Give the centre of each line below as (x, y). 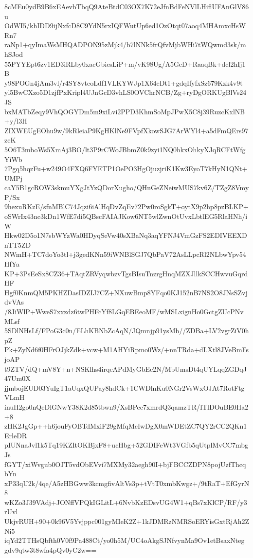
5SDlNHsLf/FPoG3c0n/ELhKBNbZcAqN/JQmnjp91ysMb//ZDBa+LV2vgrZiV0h (127, 331)
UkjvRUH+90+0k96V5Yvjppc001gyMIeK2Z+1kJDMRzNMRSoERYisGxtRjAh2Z (127, 521)
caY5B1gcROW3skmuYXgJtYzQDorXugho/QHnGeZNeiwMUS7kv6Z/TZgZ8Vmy (127, 188)
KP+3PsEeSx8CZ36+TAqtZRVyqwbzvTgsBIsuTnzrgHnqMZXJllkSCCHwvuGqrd (126, 273)
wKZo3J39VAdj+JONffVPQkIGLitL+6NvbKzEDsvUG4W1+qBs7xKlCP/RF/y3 (126, 502)
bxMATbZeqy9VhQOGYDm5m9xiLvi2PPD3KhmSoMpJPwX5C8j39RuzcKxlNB (125, 111)
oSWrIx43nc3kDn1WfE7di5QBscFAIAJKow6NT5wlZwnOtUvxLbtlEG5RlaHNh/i (126, 216)
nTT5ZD (18, 244)
